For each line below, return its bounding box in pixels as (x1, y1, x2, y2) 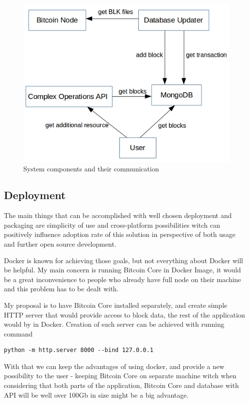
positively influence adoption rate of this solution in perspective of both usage (4, 229, 235, 239)
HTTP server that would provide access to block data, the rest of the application (4, 309, 245, 319)
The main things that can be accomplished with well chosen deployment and (4, 210, 232, 220)
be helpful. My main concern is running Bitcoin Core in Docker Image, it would (4, 265, 241, 275)
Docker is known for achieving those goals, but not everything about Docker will (4, 255, 243, 265)
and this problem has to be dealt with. (4, 284, 119, 294)
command (4, 328, 33, 338)
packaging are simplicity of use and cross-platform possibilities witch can (4, 219, 220, 230)
